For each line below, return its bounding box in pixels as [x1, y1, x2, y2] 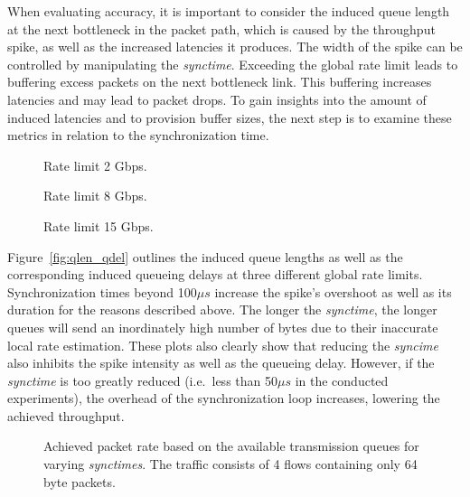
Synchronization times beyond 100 [7, 282, 197, 301]
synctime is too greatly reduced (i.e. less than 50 [7, 370, 277, 389]
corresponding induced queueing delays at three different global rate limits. [7, 265, 423, 284]
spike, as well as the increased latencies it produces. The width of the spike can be [7, 37, 463, 56]
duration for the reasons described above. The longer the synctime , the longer [7, 300, 437, 319]
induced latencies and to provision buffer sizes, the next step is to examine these [7, 108, 452, 127]
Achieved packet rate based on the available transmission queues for [43, 436, 419, 455]
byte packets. [43, 472, 116, 491]
